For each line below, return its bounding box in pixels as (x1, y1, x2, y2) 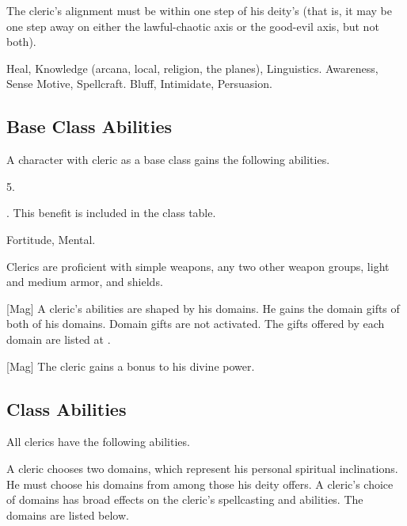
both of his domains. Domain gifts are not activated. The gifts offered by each (6, 315, 385, 332)
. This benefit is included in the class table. (6, 204, 216, 221)
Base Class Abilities (6, 114, 173, 139)
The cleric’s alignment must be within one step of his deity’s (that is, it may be (6, 2, 392, 18)
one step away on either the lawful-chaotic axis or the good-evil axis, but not (6, 17, 379, 34)
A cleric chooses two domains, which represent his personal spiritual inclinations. (6, 459, 398, 476)
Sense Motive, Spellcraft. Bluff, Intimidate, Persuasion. (6, 75, 272, 92)
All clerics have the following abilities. (6, 433, 190, 450)
